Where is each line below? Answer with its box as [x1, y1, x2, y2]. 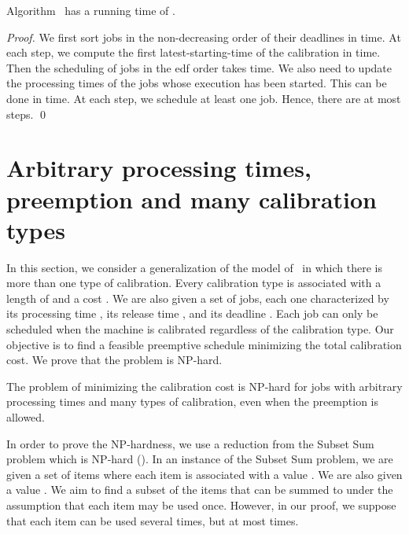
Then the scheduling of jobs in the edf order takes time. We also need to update [6, 59, 392, 75]
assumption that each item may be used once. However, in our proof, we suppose [6, 496, 396, 513]
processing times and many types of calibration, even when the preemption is [6, 393, 378, 410]
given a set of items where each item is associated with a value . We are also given [6, 466, 403, 482]
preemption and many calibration [6, 182, 377, 215]
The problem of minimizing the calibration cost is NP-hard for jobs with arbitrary [6, 377, 403, 394]
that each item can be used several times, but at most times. [6, 512, 299, 528]
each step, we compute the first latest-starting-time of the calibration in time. [6, 44, 381, 61]
